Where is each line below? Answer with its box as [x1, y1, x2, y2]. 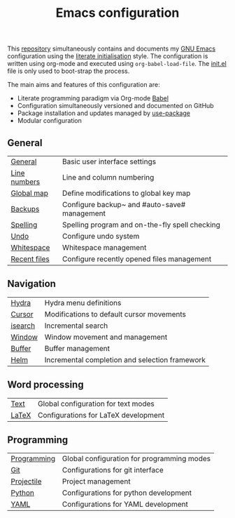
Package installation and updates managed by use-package [17, 109, 191, 117]
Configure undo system [62, 232, 140, 241]
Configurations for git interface [62, 465, 164, 475]
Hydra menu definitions [44, 298, 122, 307]
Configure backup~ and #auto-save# [62, 200, 186, 209]
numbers [10, 177, 41, 187]
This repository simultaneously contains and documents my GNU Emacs [7, 44, 215, 53]
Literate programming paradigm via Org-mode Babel [17, 94, 169, 102]
